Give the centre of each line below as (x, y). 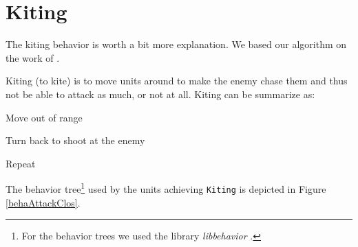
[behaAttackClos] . (43, 202)
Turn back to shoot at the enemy (75, 140)
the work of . (33, 57)
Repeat (21, 163)
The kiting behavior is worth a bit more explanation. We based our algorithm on (176, 44)
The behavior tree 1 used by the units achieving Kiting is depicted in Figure (166, 188)
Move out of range (44, 117)
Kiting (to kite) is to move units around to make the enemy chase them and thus (177, 81)
